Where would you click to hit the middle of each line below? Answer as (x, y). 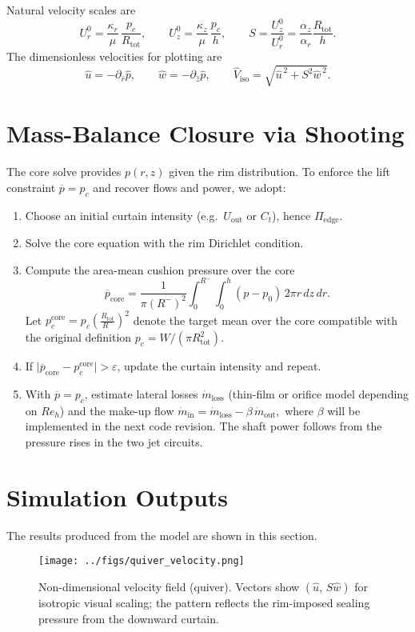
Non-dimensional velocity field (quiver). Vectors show (169, 586)
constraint (31, 187)
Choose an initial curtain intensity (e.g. (122, 215)
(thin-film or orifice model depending (319, 393)
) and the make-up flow (117, 410)
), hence (291, 215)
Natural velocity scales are (71, 10)
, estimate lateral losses (141, 393)
